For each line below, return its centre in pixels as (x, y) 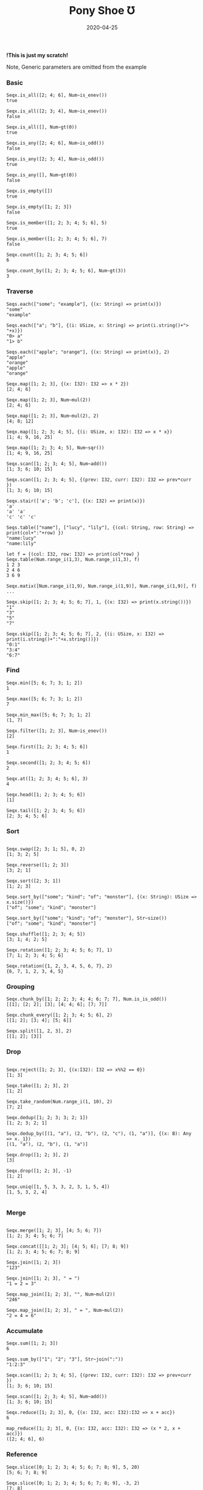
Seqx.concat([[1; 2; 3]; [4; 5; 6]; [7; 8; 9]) (68, 1247)
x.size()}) (20, 902)
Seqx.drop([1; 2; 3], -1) (39, 1171)
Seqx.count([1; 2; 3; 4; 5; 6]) (47, 255)
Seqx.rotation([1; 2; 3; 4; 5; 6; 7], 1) (60, 950)
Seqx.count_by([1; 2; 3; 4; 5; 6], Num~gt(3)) (66, 271)
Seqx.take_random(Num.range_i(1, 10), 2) (60, 1102)
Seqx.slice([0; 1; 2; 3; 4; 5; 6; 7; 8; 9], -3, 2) (73, 1483)
